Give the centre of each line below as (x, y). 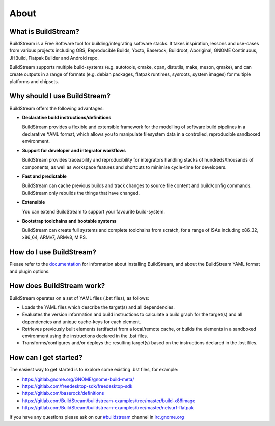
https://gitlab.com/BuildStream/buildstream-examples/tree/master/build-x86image (109, 401)
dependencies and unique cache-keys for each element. (81, 322)
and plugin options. (30, 271)
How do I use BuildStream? (53, 252)
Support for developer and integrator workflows (74, 150)
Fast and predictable (45, 176)
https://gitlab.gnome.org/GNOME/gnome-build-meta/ (78, 379)
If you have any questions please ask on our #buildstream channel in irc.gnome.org (97, 417)
